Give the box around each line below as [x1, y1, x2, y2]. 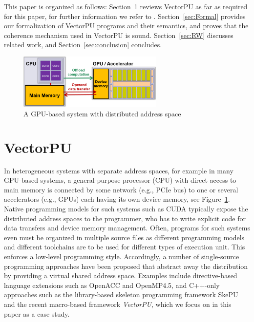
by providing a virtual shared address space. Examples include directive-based [4, 270, 237, 281]
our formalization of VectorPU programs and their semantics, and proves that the [4, 20, 249, 31]
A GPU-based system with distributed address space [23, 108, 181, 118]
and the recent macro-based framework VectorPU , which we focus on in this [4, 299, 232, 309]
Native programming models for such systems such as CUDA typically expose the [4, 204, 248, 213]
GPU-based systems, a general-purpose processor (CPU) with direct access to [4, 175, 236, 185]
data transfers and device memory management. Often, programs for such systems [4, 223, 250, 233]
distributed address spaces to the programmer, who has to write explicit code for [4, 213, 246, 223]
